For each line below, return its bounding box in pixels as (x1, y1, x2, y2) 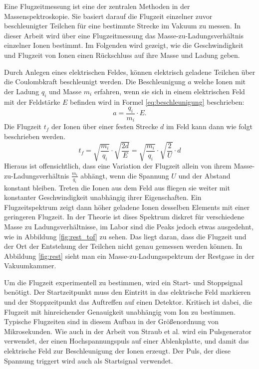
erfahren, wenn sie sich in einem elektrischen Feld (94, 86, 245, 96)
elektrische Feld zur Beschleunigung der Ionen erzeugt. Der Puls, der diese (4, 346, 231, 356)
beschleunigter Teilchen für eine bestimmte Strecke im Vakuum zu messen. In (4, 20, 241, 31)
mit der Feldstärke (4, 96, 60, 107)
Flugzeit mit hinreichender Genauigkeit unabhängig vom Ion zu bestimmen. (4, 306, 236, 317)
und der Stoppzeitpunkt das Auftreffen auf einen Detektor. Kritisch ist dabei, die (4, 297, 252, 307)
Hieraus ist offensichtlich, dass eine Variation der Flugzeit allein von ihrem (4, 161, 232, 171)
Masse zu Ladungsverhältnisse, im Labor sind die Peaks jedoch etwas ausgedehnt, (4, 221, 254, 231)
